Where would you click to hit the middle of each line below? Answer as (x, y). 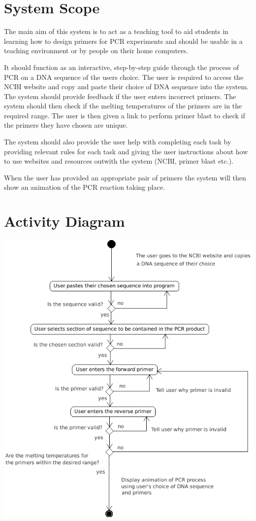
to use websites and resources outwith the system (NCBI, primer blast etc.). (119, 161)
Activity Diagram (64, 221)
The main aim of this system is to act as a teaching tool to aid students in (116, 31)
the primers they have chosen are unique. (66, 125)
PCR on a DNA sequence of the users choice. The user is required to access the (124, 77)
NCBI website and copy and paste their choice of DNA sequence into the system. (126, 87)
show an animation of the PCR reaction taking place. (84, 187)
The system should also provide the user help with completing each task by (118, 142)
